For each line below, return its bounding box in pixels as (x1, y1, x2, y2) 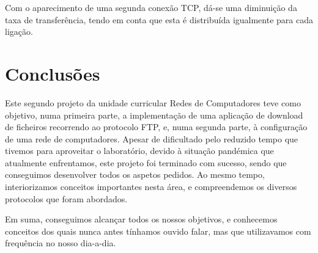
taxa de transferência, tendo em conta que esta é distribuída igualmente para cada (5, 13, 313, 26)
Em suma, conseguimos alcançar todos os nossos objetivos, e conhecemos (5, 213, 278, 226)
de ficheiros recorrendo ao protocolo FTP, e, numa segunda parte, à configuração (5, 120, 308, 133)
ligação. (5, 25, 33, 38)
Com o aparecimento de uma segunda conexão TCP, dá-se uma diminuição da (5, 1, 297, 13)
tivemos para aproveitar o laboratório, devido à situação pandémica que (5, 144, 274, 157)
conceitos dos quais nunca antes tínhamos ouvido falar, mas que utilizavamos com (5, 224, 311, 237)
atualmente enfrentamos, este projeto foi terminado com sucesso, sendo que (5, 156, 287, 169)
